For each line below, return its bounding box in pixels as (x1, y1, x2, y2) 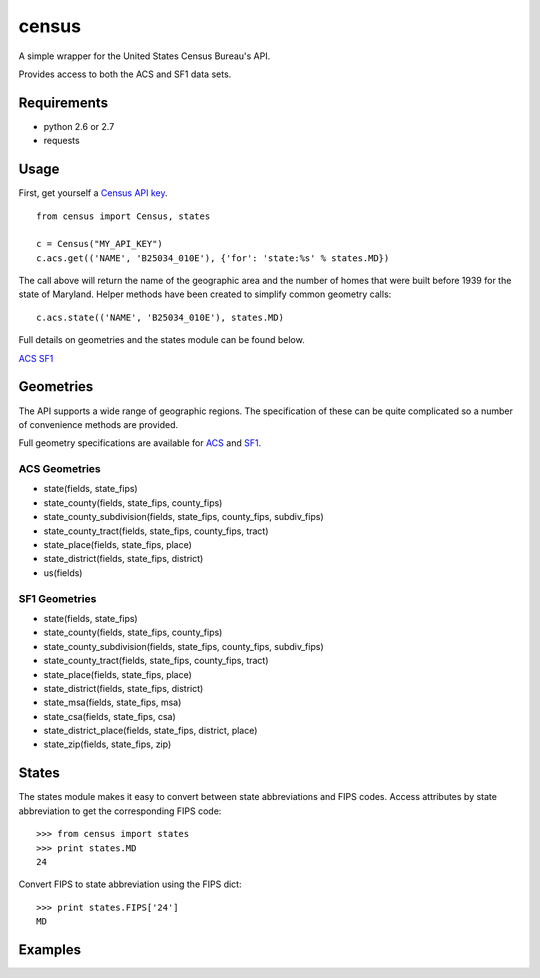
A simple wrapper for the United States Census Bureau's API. (18, 50, 271, 62)
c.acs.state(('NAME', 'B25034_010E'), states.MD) (36, 311, 285, 323)
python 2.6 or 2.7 (43, 120, 115, 132)
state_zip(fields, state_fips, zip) (43, 738, 172, 750)
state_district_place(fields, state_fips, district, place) (43, 725, 258, 737)
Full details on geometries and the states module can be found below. (18, 334, 305, 346)
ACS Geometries (18, 462, 102, 476)
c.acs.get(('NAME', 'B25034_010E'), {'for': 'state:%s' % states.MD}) (36, 252, 390, 264)
